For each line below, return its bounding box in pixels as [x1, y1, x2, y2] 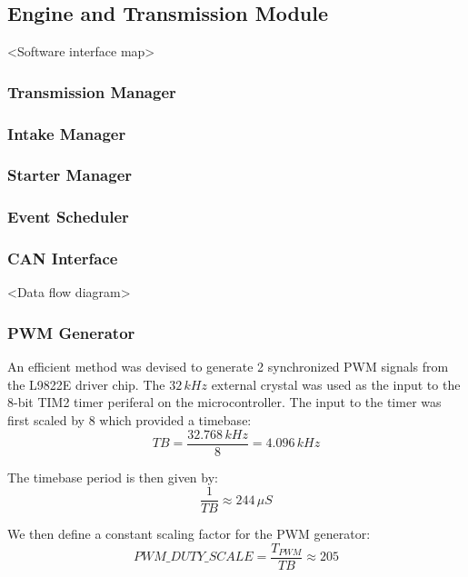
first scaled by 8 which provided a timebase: [7, 410, 252, 429]
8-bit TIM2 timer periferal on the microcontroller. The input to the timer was [7, 393, 442, 412]
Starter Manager [7, 164, 133, 186]
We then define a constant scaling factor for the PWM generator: [7, 524, 371, 543]
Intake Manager [7, 122, 126, 144]
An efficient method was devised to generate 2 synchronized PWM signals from [7, 357, 449, 376]
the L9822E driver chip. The [7, 374, 165, 393]
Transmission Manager [7, 80, 176, 103]
